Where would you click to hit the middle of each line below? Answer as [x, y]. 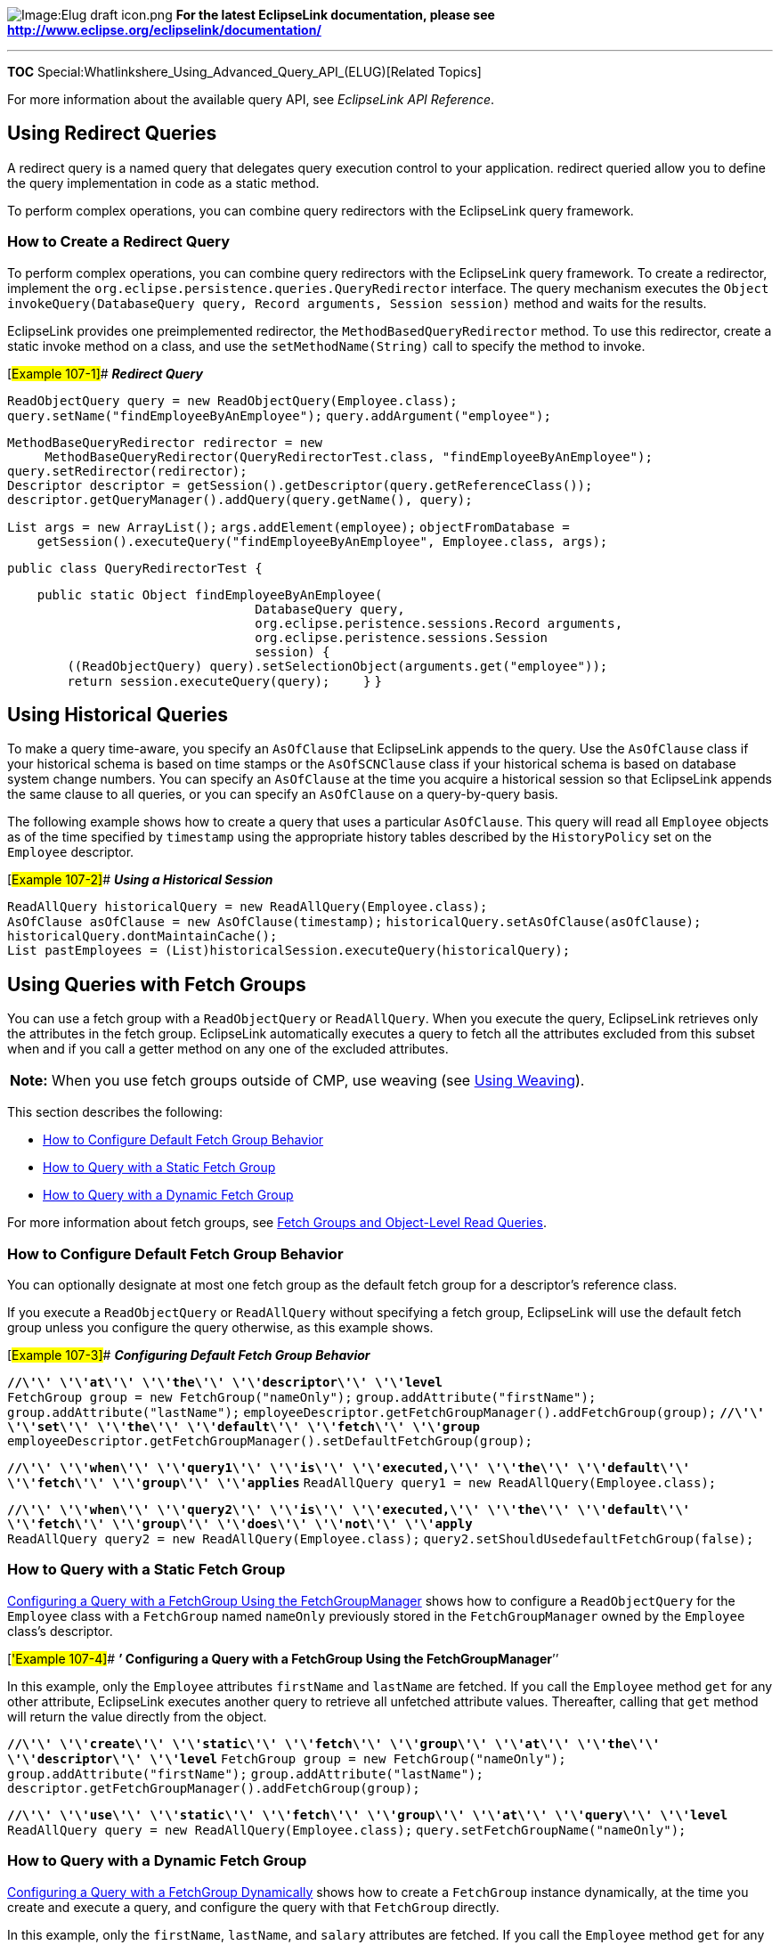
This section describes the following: [115, 1112]
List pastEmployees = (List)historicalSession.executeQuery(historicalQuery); [289, 951]
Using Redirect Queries [112, 134]
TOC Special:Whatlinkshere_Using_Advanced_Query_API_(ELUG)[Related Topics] [244, 72]
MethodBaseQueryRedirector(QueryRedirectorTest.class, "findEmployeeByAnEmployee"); [349, 456]
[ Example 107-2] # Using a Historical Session [140, 880]
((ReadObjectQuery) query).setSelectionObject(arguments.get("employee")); [337, 666]
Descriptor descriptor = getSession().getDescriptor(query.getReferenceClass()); [300, 485]
